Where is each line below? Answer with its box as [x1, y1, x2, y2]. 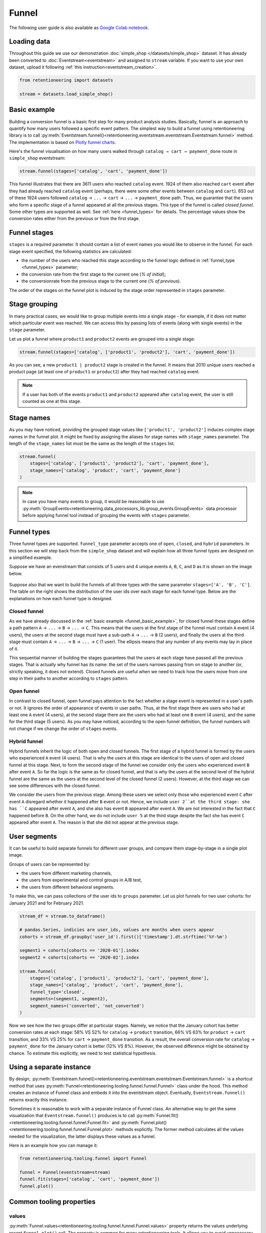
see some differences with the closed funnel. [9, 782, 101, 789]
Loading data [9, 37, 50, 46]
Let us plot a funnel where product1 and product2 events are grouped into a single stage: [9, 336, 196, 342]
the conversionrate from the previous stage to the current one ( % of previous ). [21, 278, 181, 284]
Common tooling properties [9, 1197, 96, 1206]
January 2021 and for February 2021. [9, 900, 84, 906]
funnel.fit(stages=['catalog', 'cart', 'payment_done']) [19, 1176, 160, 1182]
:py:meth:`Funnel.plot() [120, 1120, 167, 1125]
